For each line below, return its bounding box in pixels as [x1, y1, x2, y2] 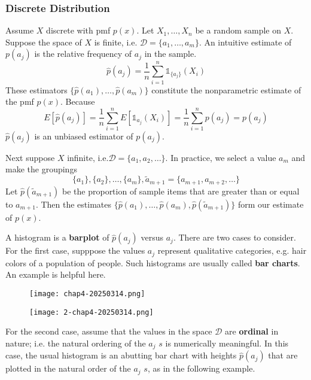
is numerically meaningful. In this [165, 336, 289, 349]
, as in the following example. [147, 362, 255, 375]
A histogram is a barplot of [5, 231, 109, 244]
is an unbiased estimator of [34, 129, 133, 142]
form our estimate [237, 197, 304, 210]
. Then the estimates [35, 197, 112, 210]
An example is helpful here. [5, 268, 106, 281]
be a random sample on [195, 24, 282, 37]
